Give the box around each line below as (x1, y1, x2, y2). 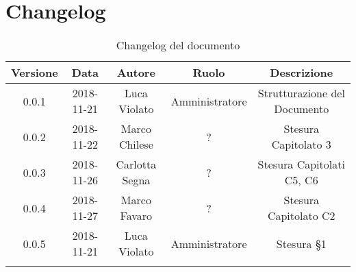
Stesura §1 (276, 235, 327, 251)
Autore (116, 64, 155, 81)
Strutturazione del (257, 85, 345, 101)
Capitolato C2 (267, 208, 335, 224)
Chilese (118, 136, 153, 153)
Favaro (120, 208, 153, 224)
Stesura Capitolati (257, 156, 345, 173)
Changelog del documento (116, 37, 240, 53)
